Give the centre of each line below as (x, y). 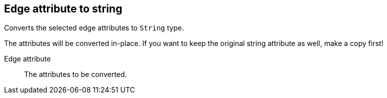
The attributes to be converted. (76, 74)
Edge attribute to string (63, 9)
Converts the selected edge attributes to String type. (94, 28)
